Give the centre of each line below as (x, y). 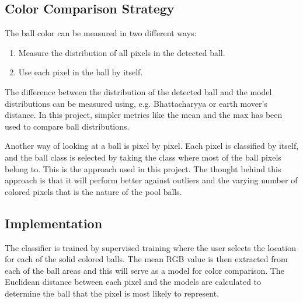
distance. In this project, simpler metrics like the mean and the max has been (144, 115)
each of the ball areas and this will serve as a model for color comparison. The (144, 270)
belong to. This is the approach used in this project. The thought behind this (143, 168)
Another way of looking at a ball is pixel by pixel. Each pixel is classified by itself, (152, 146)
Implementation (54, 223)
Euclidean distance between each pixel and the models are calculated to (133, 282)
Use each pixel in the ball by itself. (81, 72)
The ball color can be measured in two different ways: (101, 33)
